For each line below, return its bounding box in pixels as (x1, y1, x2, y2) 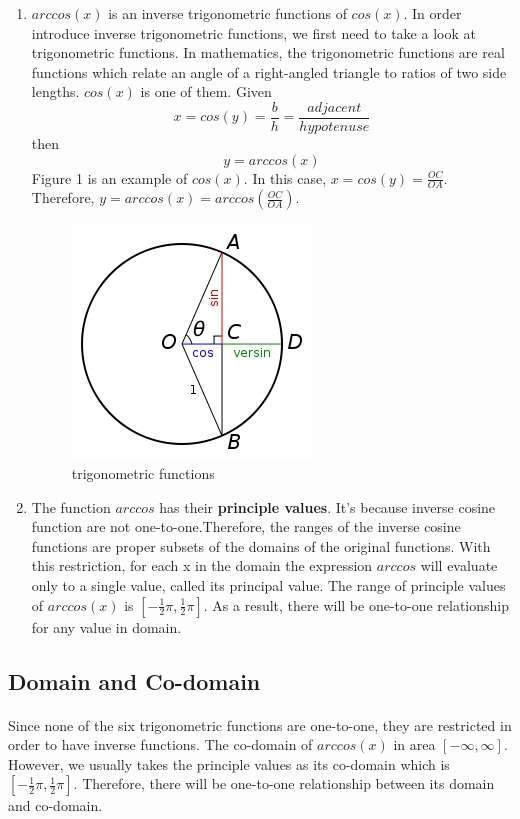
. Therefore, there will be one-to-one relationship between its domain (73, 773, 495, 794)
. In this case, (243, 167, 327, 188)
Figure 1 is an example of (31, 167, 188, 188)
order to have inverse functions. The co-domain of (8, 734, 313, 755)
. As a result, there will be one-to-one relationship (203, 594, 510, 615)
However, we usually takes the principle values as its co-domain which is (8, 753, 450, 774)
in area (393, 734, 436, 755)
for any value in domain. (31, 616, 182, 637)
